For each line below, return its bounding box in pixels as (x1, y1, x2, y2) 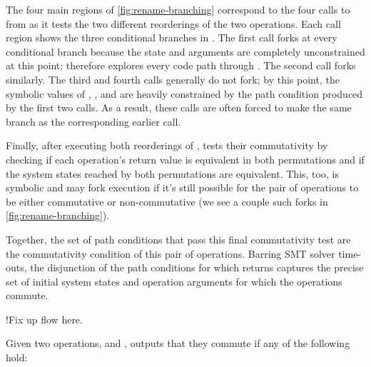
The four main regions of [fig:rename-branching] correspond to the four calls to (6, 2, 350, 16)
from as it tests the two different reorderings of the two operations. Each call (6, 16, 341, 31)
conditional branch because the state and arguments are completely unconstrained (6, 44, 365, 59)
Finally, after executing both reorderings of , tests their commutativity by (6, 138, 328, 153)
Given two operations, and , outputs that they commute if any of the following (6, 336, 350, 351)
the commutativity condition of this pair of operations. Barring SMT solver (6, 246, 335, 261)
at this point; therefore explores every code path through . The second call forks (6, 58, 356, 73)
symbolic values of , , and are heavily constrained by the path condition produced (6, 86, 363, 101)
